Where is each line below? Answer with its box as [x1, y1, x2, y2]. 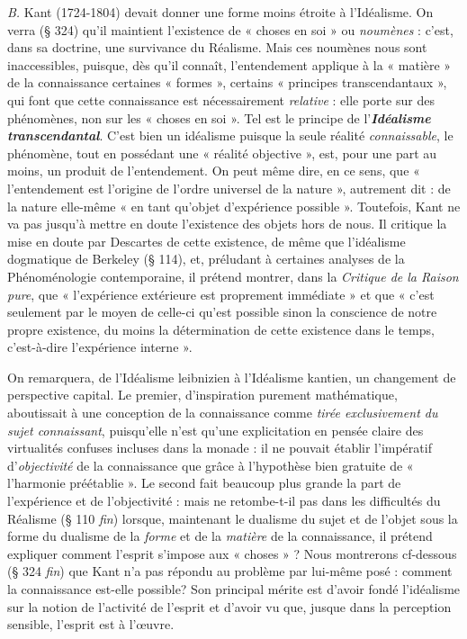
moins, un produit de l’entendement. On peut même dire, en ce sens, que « [7, 161, 420, 180]
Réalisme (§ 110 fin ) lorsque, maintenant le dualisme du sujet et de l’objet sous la [7, 508, 458, 527]
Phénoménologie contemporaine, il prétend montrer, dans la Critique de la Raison [7, 266, 459, 285]
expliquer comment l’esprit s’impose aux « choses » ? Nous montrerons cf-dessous [7, 544, 457, 562]
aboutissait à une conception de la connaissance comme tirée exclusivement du [7, 403, 438, 422]
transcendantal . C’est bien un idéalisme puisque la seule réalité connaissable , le [7, 126, 454, 145]
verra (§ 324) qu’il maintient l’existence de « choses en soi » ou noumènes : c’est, [7, 20, 454, 39]
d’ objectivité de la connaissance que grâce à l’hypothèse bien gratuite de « [7, 455, 414, 474]
